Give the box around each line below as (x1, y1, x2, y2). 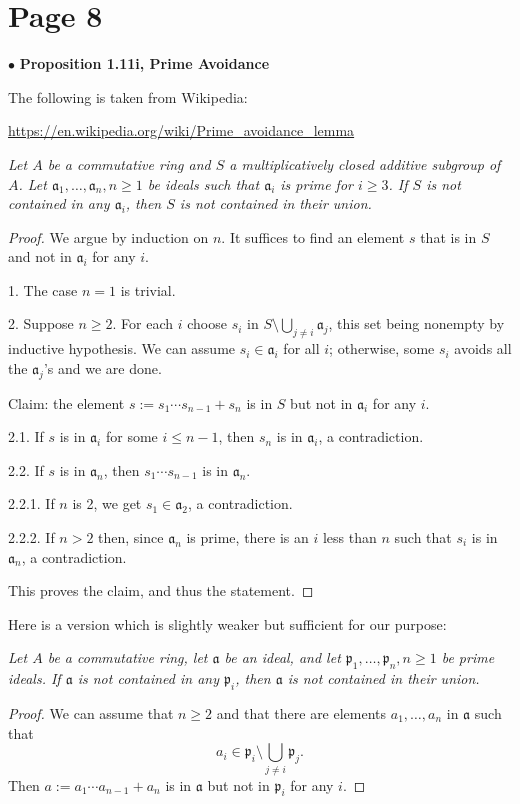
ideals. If (8, 668, 61, 689)
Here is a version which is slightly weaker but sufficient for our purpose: (8, 613, 447, 634)
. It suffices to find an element (221, 226, 405, 247)
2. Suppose (8, 313, 74, 334)
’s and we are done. (43, 357, 162, 378)
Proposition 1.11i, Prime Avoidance (19, 53, 270, 74)
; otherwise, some (329, 338, 435, 359)
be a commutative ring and (47, 153, 211, 174)
